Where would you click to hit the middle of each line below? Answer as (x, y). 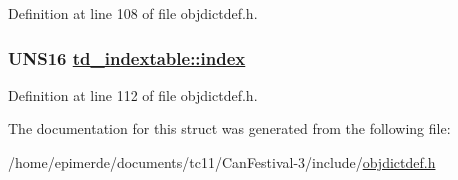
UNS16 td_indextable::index (127, 57)
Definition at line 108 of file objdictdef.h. (133, 13)
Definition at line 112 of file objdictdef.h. (133, 94)
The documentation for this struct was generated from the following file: (229, 128)
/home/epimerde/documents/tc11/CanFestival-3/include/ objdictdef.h (222, 162)
